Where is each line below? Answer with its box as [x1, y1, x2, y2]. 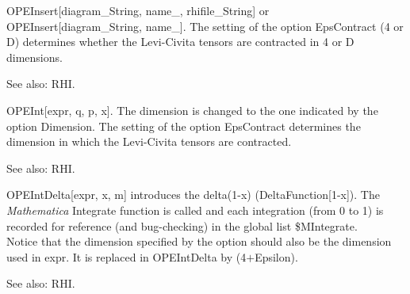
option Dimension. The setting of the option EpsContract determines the [6, 117, 361, 134]
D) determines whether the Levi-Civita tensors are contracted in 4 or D [6, 33, 354, 50]
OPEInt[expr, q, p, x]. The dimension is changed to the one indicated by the [6, 101, 378, 118]
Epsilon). [255, 248, 298, 265]
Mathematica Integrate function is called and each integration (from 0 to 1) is [6, 201, 384, 218]
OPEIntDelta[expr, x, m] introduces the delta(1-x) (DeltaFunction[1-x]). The [6, 186, 380, 203]
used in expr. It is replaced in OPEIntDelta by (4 [6, 248, 247, 265]
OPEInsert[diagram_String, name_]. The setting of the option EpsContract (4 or [6, 17, 404, 34]
